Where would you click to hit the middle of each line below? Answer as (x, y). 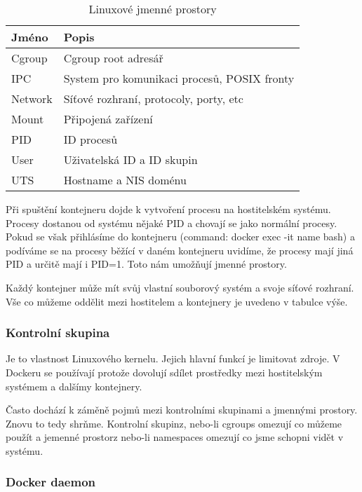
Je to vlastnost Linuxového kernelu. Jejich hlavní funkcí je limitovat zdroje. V (173, 358)
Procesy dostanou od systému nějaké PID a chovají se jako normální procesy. (172, 223)
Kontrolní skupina (58, 333)
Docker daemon (51, 482)
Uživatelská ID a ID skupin (130, 159)
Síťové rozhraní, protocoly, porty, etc (153, 98)
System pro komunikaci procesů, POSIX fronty (179, 78)
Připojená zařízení (108, 119)
